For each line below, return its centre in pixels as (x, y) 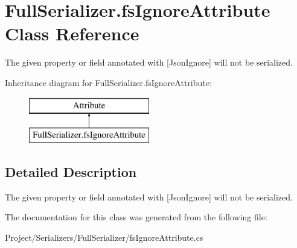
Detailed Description (71, 172)
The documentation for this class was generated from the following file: (136, 217)
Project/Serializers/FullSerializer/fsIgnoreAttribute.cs (104, 237)
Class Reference (72, 33)
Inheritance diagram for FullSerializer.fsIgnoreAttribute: (108, 82)
